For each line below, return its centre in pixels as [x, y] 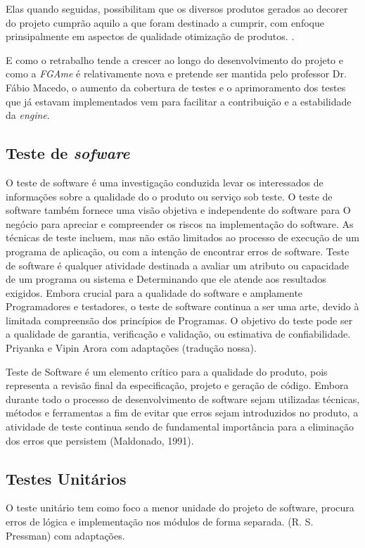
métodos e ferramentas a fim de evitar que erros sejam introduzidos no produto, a [182, 413]
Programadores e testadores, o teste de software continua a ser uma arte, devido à [182, 306]
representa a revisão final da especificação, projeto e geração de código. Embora [177, 385]
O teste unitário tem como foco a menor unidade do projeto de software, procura [180, 508]
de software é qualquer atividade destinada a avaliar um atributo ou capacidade [177, 265]
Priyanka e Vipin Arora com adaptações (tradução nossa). [131, 348]
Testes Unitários [66, 478]
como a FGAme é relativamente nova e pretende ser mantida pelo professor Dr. [176, 74]
